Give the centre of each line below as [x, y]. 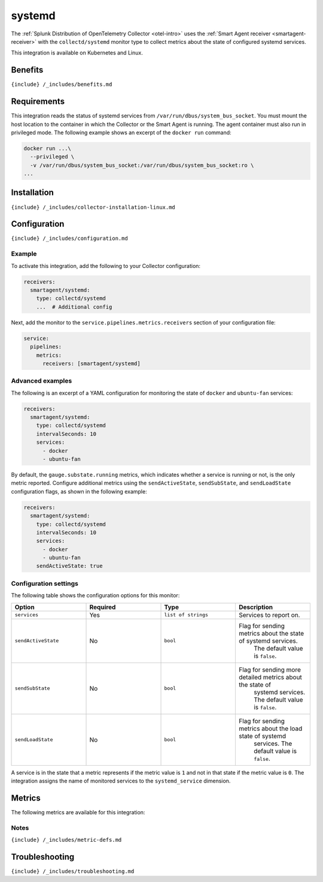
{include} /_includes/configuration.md [69, 239]
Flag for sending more [270, 670]
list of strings [186, 615]
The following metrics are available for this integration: [78, 812]
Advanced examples [42, 381]
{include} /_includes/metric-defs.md [66, 840]
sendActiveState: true [69, 566]
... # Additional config [74, 307]
